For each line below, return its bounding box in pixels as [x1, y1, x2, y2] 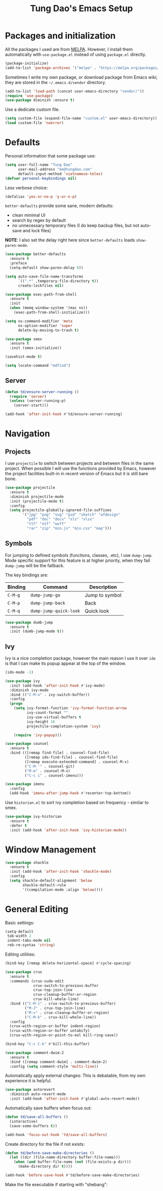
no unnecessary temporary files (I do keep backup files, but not [12, 223, 140, 228]
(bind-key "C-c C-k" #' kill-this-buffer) [5, 1042, 90, 1047]
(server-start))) [14, 403, 49, 408]
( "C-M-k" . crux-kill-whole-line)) [24, 1015, 97, 1019]
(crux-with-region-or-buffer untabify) [9, 1028, 90, 1033]
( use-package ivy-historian [5, 814, 62, 819]
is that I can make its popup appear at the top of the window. [5, 660, 126, 666]
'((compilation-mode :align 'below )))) [22, 887, 103, 892]
